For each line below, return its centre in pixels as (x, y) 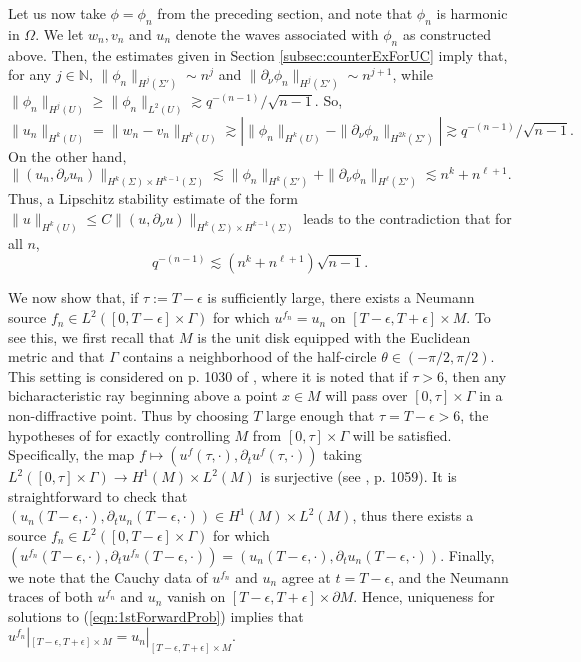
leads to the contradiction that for (407, 218)
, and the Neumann (449, 576)
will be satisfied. (402, 434)
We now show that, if (73, 297)
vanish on (196, 596)
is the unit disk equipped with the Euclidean (334, 336)
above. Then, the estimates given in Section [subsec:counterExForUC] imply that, (258, 54)
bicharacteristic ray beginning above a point (143, 395)
